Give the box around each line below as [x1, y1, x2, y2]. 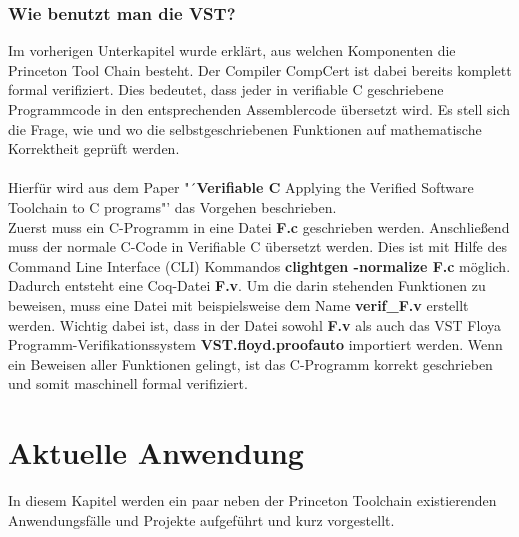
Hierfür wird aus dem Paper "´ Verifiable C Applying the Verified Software [8, 177, 474, 198]
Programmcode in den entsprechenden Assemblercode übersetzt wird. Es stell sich [8, 99, 511, 119]
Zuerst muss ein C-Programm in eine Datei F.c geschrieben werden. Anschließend [8, 216, 510, 237]
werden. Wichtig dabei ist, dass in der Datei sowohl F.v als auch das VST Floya [8, 314, 502, 335]
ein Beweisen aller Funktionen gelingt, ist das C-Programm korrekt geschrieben [8, 353, 493, 374]
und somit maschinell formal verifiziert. [8, 373, 248, 394]
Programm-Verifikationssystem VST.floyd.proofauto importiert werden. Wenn [8, 334, 503, 355]
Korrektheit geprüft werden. [8, 138, 180, 159]
